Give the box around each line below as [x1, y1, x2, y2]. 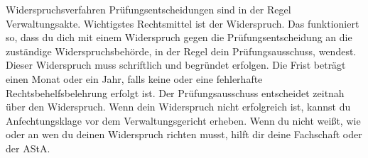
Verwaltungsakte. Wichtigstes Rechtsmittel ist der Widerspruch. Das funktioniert [6, 16, 359, 30]
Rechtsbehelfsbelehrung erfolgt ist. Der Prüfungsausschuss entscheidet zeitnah [6, 85, 345, 100]
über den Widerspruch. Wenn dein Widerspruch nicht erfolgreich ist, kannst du [6, 99, 351, 114]
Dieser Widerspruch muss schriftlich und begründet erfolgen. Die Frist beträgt [6, 57, 346, 72]
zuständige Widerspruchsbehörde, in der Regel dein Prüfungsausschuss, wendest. [6, 43, 357, 58]
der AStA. [6, 140, 50, 155]
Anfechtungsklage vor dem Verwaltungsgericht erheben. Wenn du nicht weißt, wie [6, 113, 361, 128]
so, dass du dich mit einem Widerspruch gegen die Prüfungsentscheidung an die [6, 30, 352, 45]
